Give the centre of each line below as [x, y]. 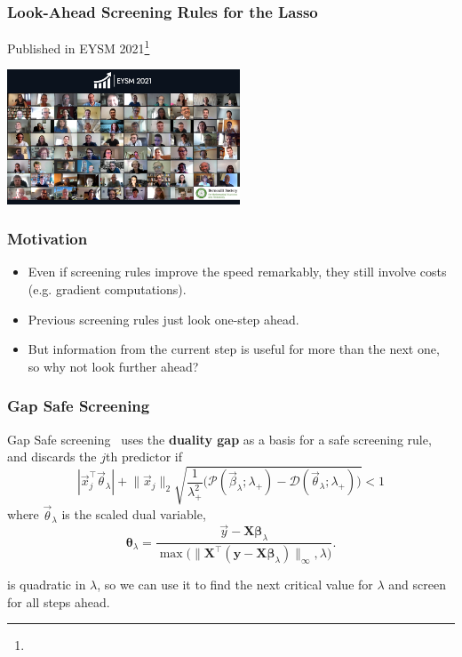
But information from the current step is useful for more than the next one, [234, 349]
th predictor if [144, 457]
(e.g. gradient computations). [107, 289]
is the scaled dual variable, [134, 514]
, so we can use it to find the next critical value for [235, 585]
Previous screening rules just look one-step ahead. [163, 319]
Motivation [48, 239]
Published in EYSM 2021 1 [79, 47]
